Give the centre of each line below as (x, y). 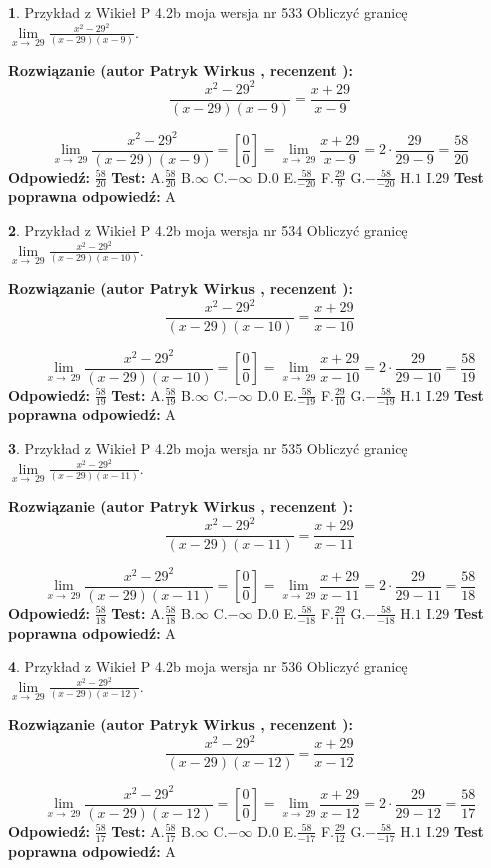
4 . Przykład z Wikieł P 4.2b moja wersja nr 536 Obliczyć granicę (208, 666)
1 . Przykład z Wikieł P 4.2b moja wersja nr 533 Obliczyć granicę (208, 12)
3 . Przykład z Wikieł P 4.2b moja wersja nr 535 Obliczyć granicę (208, 448)
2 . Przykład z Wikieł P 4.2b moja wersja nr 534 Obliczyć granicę (208, 230)
